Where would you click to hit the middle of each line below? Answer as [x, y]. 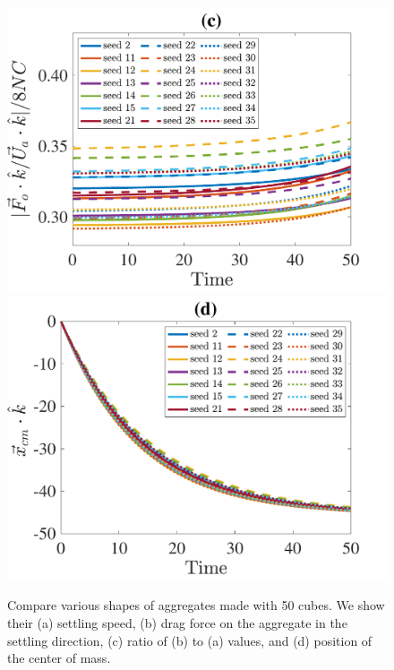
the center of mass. [59, 658]
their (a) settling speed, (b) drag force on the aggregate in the [177, 622]
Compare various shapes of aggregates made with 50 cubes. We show [196, 605]
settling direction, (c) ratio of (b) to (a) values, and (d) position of [190, 640]
